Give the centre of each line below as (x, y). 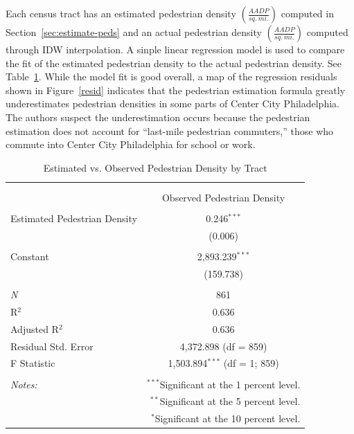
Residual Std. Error (52, 346)
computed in (307, 13)
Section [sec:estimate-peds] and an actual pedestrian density (134, 32)
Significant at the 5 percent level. (230, 401)
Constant (30, 256)
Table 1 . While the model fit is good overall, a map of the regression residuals (171, 76)
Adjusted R (35, 328)
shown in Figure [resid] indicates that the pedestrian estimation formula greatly (176, 90)
